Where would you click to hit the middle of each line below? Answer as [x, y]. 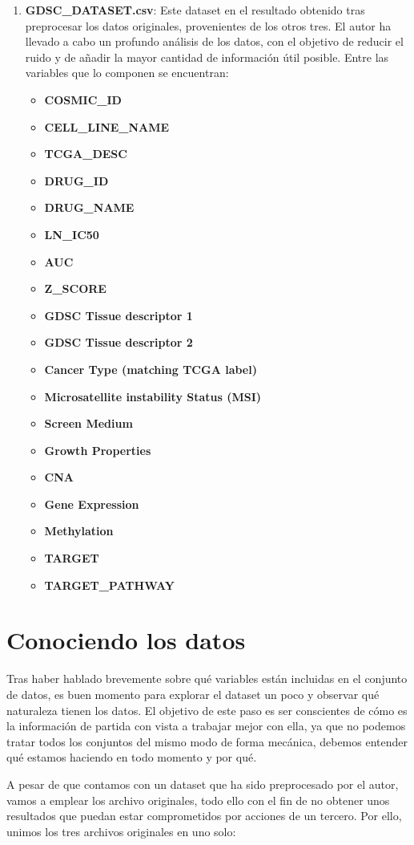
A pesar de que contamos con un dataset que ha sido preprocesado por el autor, [203, 784]
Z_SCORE [75, 288]
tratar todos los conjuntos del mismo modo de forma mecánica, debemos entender [207, 741]
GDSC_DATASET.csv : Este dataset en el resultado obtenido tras [195, 10]
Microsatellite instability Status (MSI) [153, 396]
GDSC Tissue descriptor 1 [119, 315]
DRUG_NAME [89, 207]
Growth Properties [98, 450]
